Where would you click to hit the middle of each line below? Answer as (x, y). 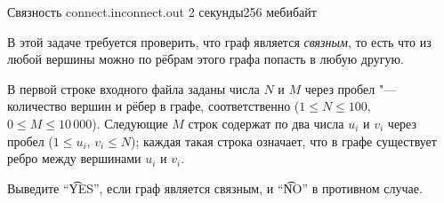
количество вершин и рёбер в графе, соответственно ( (153, 106)
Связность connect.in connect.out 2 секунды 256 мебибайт (162, 12)
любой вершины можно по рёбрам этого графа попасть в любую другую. (206, 59)
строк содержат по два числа (266, 123)
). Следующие (130, 123)
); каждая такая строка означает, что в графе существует (284, 141)
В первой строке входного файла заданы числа (133, 88)
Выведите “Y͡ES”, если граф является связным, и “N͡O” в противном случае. (215, 187)
